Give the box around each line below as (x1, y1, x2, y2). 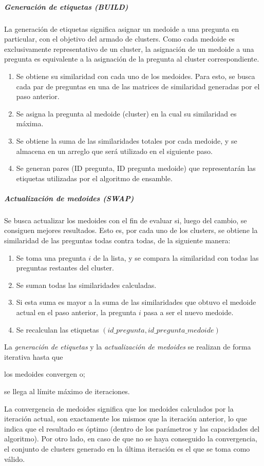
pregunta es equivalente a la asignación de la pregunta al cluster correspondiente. (4, 53, 259, 64)
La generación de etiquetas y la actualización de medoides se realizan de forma (4, 341, 251, 352)
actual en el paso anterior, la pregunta (16, 307, 137, 317)
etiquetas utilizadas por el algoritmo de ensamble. (16, 172, 173, 183)
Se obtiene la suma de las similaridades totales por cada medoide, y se (16, 135, 237, 146)
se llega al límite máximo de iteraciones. (4, 385, 130, 396)
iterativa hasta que (4, 351, 63, 362)
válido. (4, 453, 25, 464)
